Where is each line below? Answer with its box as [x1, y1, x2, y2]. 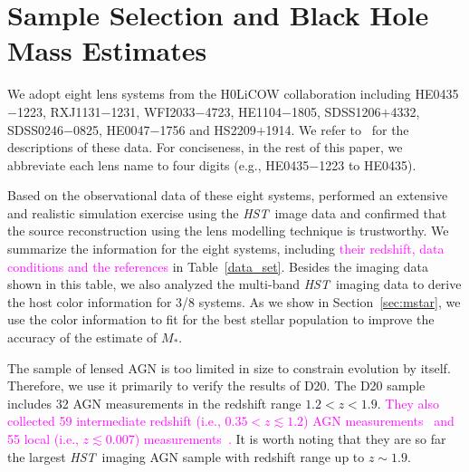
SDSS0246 [7, 120, 64, 139]
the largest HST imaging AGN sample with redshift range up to [7, 447, 365, 466]
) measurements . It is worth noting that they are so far [134, 429, 446, 448]
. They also [377, 393, 439, 412]
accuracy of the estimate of [7, 328, 158, 347]
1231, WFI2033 [110, 101, 196, 120]
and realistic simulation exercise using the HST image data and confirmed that [7, 203, 447, 222]
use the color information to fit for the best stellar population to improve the [7, 310, 435, 329]
